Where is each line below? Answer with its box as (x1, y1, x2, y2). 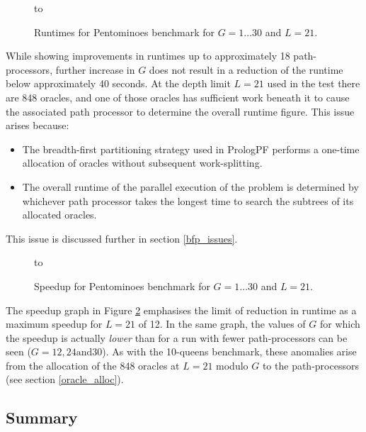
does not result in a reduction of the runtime (149, 62, 343, 77)
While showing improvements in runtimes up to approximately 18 (6, 48, 290, 63)
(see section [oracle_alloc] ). (6, 372, 124, 387)
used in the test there (267, 76, 360, 91)
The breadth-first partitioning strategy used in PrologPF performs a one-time (22, 141, 360, 156)
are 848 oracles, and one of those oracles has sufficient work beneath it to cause (6, 89, 350, 104)
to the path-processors (262, 358, 359, 372)
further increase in (55, 62, 135, 77)
